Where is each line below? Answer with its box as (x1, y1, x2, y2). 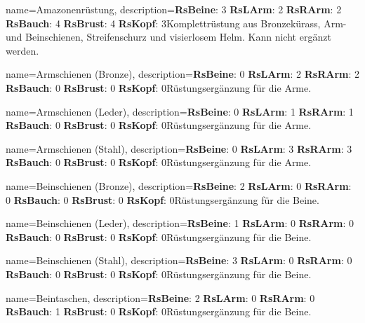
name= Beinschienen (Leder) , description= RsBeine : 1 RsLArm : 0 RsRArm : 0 (6, 216, 354, 231)
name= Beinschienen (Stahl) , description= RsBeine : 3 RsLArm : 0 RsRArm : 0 (6, 253, 352, 268)
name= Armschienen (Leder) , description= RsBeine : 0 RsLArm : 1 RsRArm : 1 (6, 104, 354, 118)
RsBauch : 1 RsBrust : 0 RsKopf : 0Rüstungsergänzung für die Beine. (6, 304, 312, 319)
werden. (6, 43, 39, 57)
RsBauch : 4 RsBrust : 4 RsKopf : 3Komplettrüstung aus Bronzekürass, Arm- (6, 15, 347, 30)
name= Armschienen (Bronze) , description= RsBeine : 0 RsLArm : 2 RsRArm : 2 (6, 67, 360, 81)
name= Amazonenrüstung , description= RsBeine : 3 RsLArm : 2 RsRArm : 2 (6, 2, 342, 16)
